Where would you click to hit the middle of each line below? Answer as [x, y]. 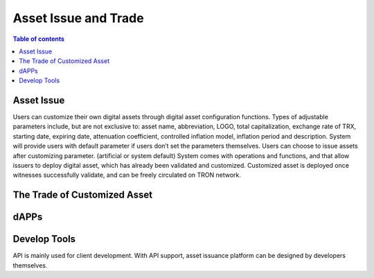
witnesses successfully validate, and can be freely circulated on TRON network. [127, 175]
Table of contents [39, 39]
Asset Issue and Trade [79, 18]
